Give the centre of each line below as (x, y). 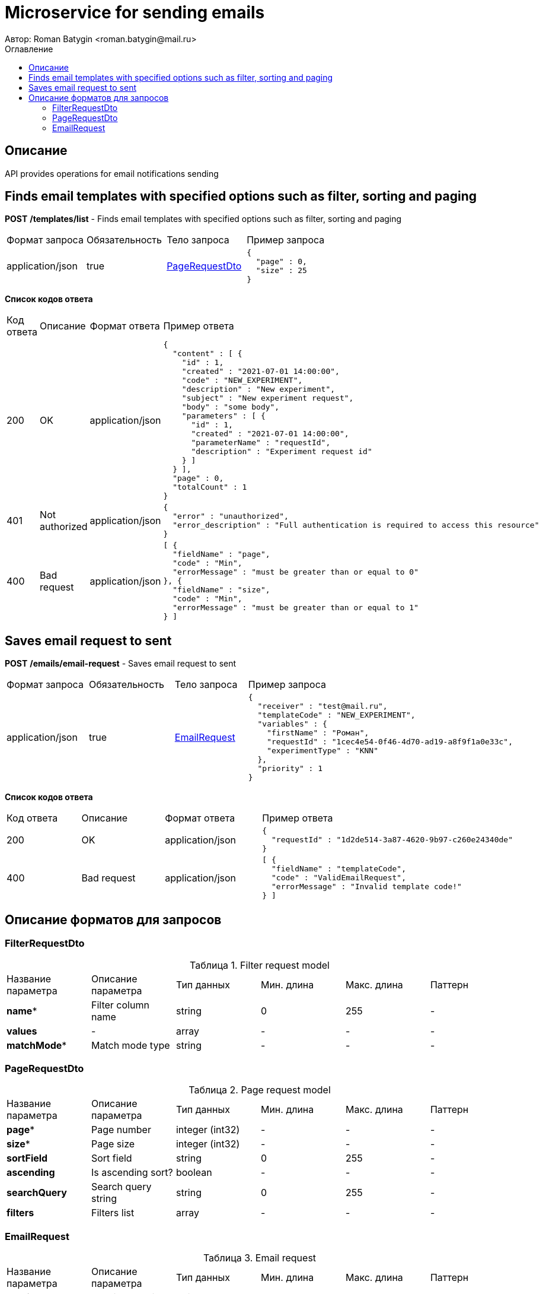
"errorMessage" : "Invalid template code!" (366, 887)
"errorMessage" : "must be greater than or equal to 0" (296, 572)
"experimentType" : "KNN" (323, 751)
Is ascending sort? (132, 1173)
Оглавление (29, 49)
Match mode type (130, 1045)
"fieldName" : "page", (221, 554)
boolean (194, 1173)
